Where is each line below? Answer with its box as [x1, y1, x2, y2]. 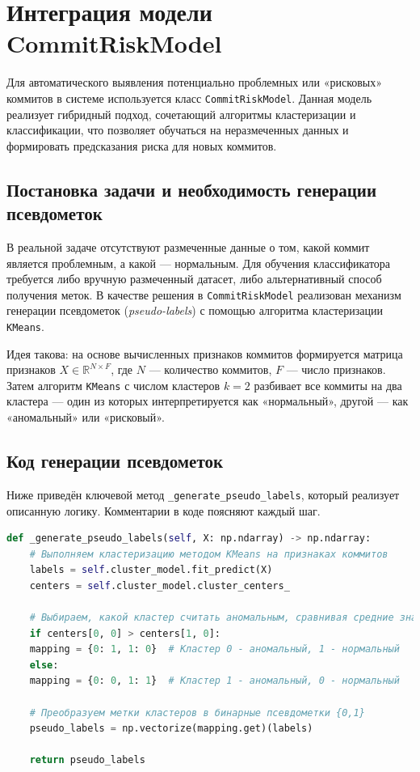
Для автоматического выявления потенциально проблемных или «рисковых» [6, 74, 383, 91]
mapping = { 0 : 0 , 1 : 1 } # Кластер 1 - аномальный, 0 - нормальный [29, 675, 400, 687]
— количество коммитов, [149, 361, 272, 378]
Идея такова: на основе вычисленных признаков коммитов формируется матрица [6, 345, 403, 362]
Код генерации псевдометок [6, 448, 224, 473]
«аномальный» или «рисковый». [6, 409, 165, 426]
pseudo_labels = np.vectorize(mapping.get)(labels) [29, 723, 313, 735]
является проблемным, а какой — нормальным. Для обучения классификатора [6, 254, 391, 271]
